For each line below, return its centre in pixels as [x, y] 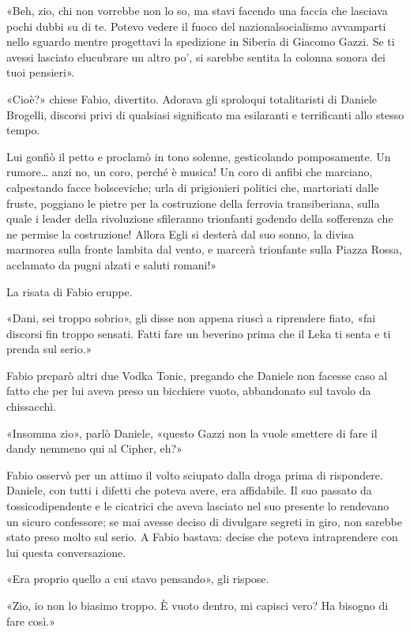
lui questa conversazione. [66, 552]
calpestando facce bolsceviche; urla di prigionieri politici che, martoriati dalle [193, 187]
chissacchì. [32, 406]
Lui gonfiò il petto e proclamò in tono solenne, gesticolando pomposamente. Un [199, 156]
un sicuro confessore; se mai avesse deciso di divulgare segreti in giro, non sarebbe [204, 521]
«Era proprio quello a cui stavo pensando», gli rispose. [138, 579]
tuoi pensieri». [41, 72]
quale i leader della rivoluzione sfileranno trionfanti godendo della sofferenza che [200, 218]
